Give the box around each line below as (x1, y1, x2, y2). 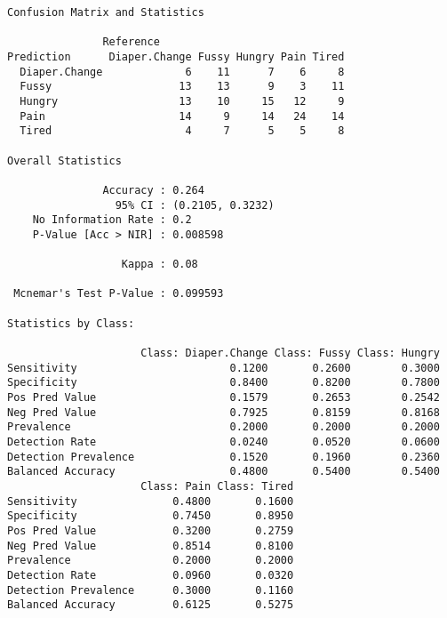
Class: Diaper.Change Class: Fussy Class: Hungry (140, 347, 440, 360)
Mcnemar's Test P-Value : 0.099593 (13, 287, 224, 301)
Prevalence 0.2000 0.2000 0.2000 (7, 421, 440, 434)
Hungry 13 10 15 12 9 (20, 94, 345, 108)
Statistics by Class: (7, 317, 135, 330)
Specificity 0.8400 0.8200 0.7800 (7, 376, 440, 389)
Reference (102, 36, 160, 49)
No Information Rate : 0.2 (32, 213, 192, 227)
